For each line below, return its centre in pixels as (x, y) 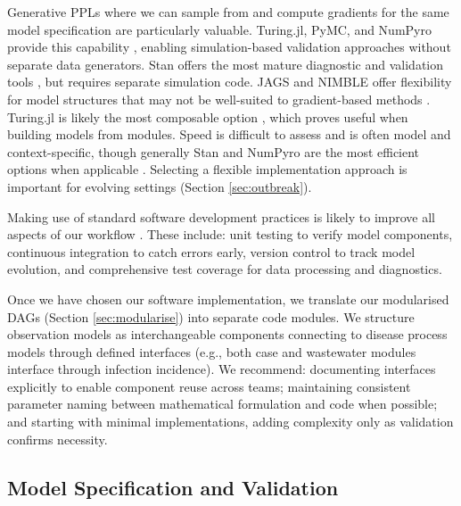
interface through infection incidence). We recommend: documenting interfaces (222, 369)
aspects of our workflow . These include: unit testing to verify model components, (230, 234)
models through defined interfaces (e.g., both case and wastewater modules (212, 351)
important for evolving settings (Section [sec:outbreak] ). (160, 186)
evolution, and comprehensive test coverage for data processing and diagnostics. (225, 269)
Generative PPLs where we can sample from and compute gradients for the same (228, 12)
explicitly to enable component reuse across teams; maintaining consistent (209, 386)
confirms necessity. (58, 439)
